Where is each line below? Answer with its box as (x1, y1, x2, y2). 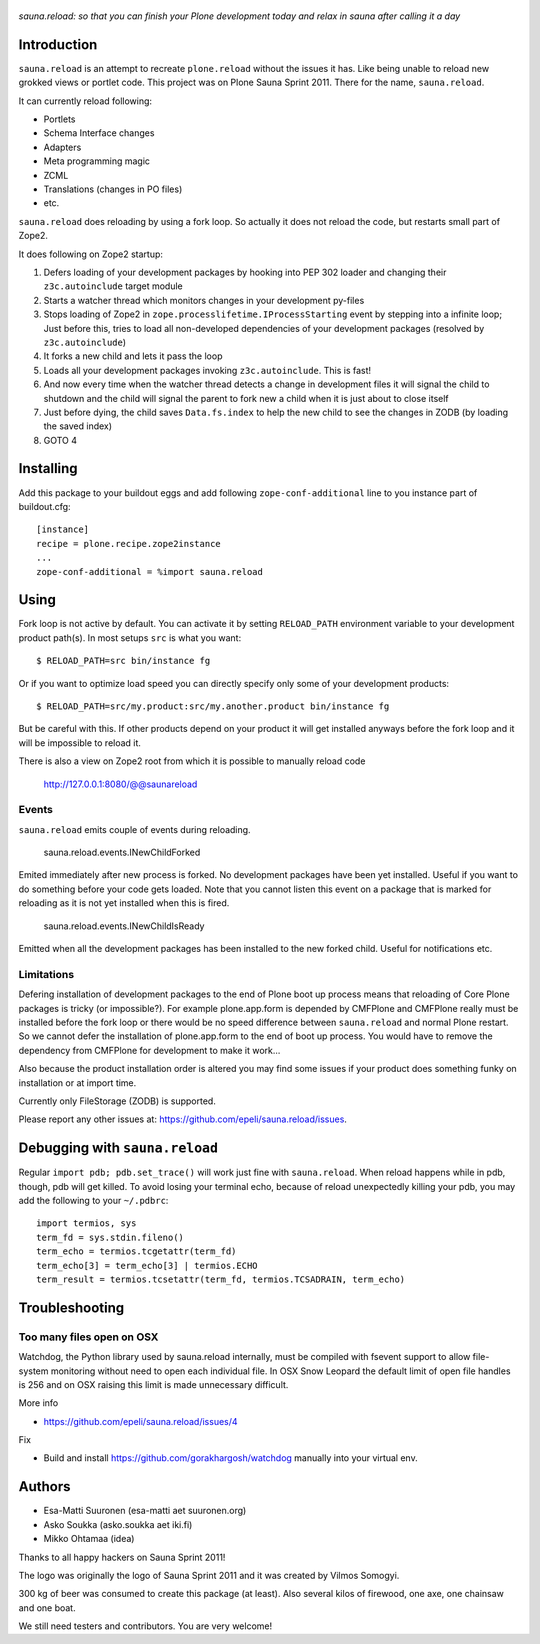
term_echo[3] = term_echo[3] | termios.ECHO (36, 1260, 259, 1271)
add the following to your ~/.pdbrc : (18, 1195, 169, 1206)
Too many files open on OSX (18, 1330, 159, 1344)
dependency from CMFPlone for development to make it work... (18, 1044, 281, 1056)
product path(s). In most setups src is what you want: (18, 631, 242, 644)
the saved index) (43, 420, 113, 432)
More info (18, 1397, 59, 1409)
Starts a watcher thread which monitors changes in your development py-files (43, 294, 365, 306)
